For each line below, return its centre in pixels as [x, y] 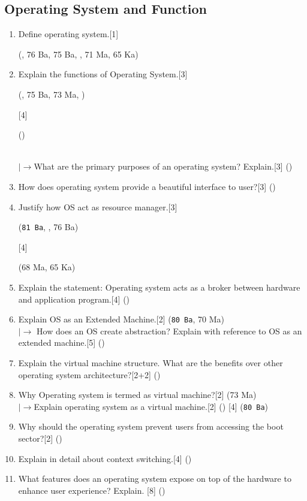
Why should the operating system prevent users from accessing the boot [151, 426]
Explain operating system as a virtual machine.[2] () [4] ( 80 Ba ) [151, 406]
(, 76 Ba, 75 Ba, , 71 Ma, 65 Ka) [78, 54]
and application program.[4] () [74, 299]
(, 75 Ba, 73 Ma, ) [52, 94]
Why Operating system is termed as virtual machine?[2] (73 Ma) [137, 395]
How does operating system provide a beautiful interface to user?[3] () [147, 186]
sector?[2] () [40, 438]
